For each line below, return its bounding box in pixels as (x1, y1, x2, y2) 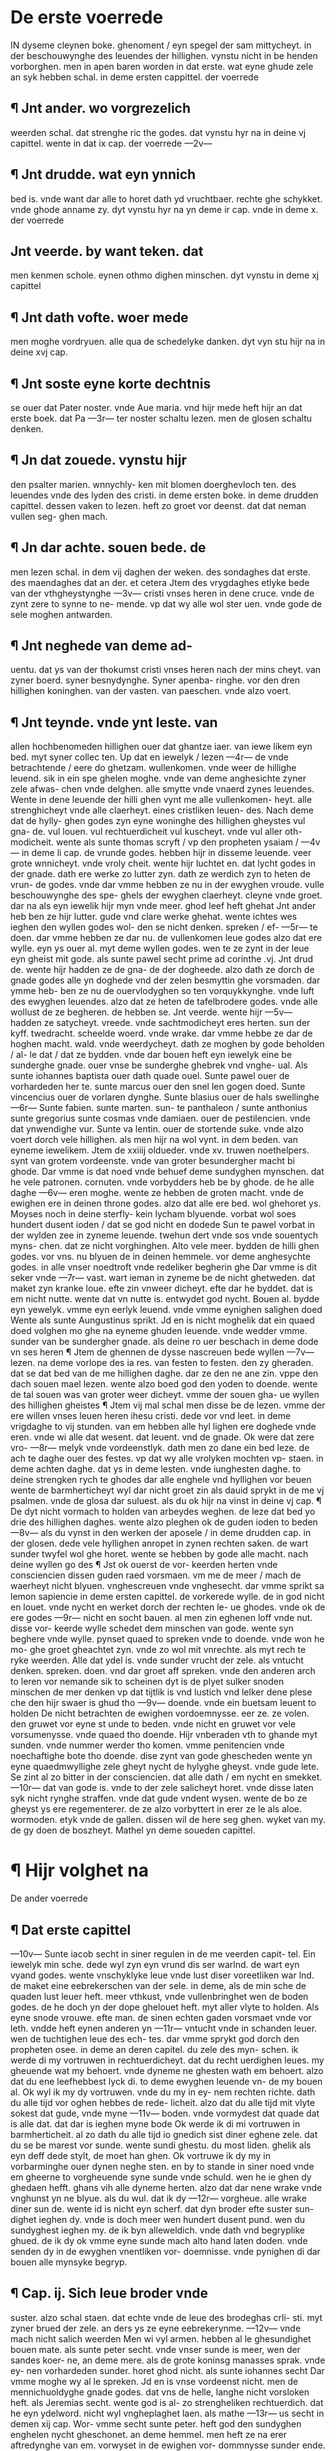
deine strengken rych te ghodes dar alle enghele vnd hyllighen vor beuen (10, 1474, 312, 1486)
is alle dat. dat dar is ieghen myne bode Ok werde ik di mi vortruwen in (10, 2118, 301, 2130)
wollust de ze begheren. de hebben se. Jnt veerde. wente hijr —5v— (10, 1006, 293, 1018)
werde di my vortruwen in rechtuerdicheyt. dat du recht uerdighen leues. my (10, 2054, 325, 2066)
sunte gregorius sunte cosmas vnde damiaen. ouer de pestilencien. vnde (10, 1112, 311, 1125)
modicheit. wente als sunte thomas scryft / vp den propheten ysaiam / (10, 836, 299, 848)
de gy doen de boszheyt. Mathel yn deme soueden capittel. (10, 1824, 256, 1836)
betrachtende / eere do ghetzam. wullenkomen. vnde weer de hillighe (10, 762, 297, 774)
